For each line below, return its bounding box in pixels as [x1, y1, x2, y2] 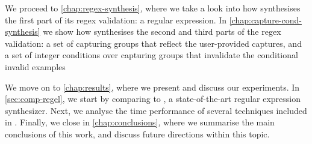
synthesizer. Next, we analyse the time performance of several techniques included [5, 104, 307, 116]
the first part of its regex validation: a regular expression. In [5, 13, 227, 26]
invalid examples [5, 60, 66, 73]
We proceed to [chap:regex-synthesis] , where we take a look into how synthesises [5, 2, 301, 14]
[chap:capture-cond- [229, 13, 302, 26]
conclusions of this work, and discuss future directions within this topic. [5, 127, 270, 140]
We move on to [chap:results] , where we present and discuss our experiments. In [5, 80, 300, 93]
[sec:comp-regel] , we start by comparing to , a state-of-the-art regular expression [5, 92, 301, 105]
